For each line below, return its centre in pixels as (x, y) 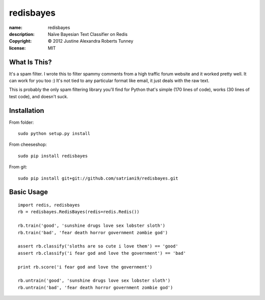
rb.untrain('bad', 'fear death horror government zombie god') (95, 287)
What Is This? (30, 62)
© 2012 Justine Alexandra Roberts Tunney (91, 41)
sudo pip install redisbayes (53, 156)
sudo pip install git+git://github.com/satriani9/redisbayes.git (98, 178)
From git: (18, 167)
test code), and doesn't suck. (39, 96)
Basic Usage (28, 192)
